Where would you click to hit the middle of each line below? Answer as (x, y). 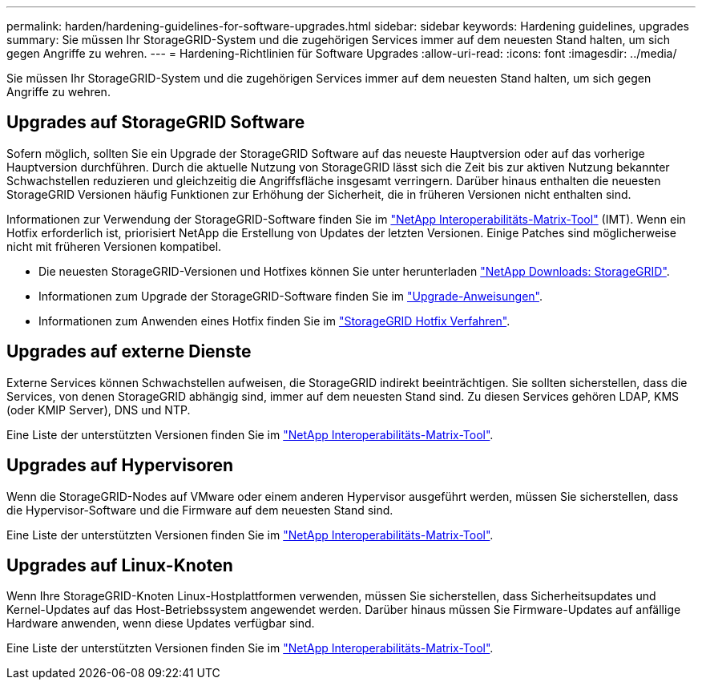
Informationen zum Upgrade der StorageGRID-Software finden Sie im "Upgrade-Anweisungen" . (290, 296)
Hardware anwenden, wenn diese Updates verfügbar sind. (161, 623)
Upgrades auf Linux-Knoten (120, 565)
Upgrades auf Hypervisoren (120, 466)
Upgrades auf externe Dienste (129, 352)
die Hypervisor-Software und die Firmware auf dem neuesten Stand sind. (200, 510)
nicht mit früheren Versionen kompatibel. (114, 246)
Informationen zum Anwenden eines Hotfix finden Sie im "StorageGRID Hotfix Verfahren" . (274, 321)
